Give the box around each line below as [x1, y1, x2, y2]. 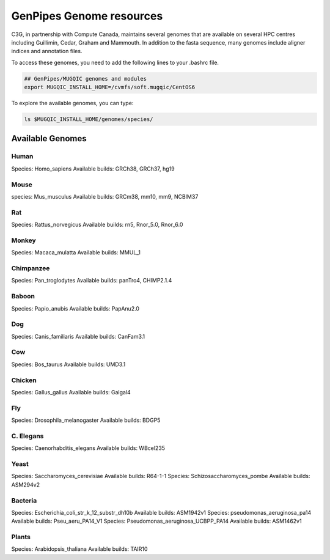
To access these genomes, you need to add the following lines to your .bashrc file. [11, 59, 219, 66]
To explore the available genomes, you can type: [11, 100, 134, 107]
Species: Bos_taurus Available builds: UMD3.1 [11, 361, 126, 368]
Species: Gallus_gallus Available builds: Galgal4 [11, 388, 131, 396]
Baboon [11, 292, 35, 301]
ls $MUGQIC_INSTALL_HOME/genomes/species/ [24, 116, 153, 123]
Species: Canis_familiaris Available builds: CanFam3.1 [11, 333, 145, 340]
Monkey [11, 236, 36, 245]
